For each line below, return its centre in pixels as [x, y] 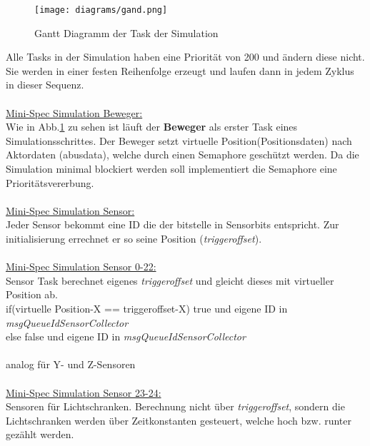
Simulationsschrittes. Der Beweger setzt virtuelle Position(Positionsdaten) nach [179, 140]
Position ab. [32, 294]
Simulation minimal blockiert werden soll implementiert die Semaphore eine [171, 168]
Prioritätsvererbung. [50, 182]
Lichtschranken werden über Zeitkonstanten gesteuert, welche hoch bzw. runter [179, 420]
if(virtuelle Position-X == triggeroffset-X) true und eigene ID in [147, 308]
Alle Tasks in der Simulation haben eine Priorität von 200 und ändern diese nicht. [185, 57]
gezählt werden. [40, 434]
